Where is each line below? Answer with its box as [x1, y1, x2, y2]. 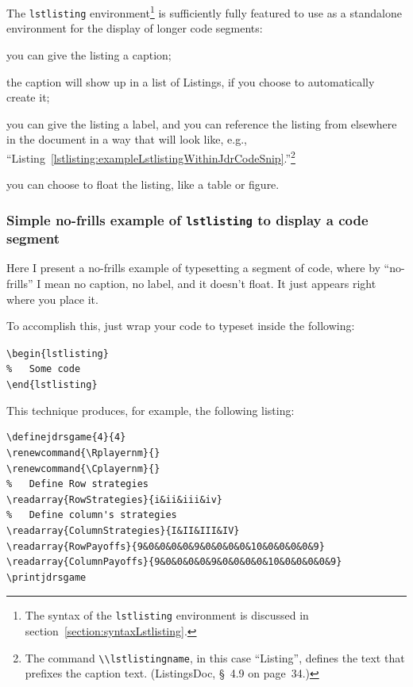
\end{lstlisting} [6, 379, 98, 391]
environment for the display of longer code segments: [6, 20, 263, 36]
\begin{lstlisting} [6, 347, 109, 359]
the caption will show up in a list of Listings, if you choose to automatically [6, 73, 375, 90]
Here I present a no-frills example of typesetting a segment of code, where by [6, 259, 380, 276]
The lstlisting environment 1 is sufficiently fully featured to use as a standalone [6, 2, 402, 21]
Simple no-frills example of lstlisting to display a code [6, 209, 369, 229]
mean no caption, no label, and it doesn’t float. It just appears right [44, 275, 376, 292]
